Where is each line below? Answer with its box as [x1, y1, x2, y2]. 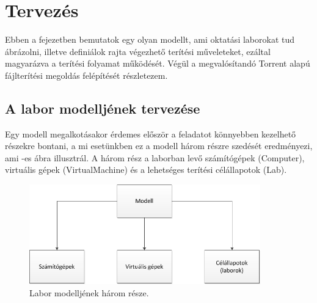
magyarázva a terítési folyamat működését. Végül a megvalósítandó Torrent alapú [5, 57, 310, 70]
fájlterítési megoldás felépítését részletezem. [5, 68, 168, 81]
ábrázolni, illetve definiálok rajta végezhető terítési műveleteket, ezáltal [5, 45, 271, 57]
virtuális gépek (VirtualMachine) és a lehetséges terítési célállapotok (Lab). [5, 163, 287, 176]
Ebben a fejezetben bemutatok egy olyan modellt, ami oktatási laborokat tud [5, 33, 295, 46]
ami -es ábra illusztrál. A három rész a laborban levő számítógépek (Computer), [5, 151, 305, 164]
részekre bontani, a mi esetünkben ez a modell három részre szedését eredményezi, [5, 139, 313, 152]
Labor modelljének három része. [29, 286, 149, 299]
